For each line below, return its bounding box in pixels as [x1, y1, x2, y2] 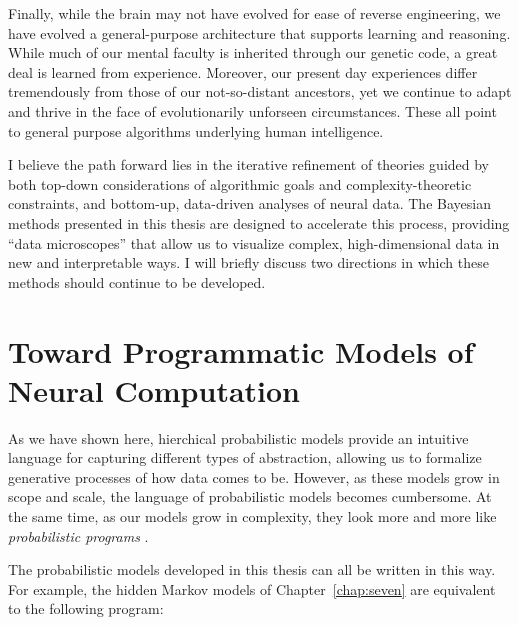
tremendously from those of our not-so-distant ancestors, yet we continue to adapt [8, 81, 512, 102]
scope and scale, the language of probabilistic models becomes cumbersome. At [8, 486, 492, 507]
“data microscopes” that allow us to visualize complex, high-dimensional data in [8, 232, 500, 253]
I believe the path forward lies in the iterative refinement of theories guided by [8, 154, 490, 175]
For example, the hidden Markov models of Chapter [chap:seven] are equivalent [8, 578, 496, 599]
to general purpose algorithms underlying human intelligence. [8, 120, 384, 141]
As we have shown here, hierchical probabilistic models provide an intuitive [8, 427, 469, 448]
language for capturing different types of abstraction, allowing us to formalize [8, 447, 482, 468]
